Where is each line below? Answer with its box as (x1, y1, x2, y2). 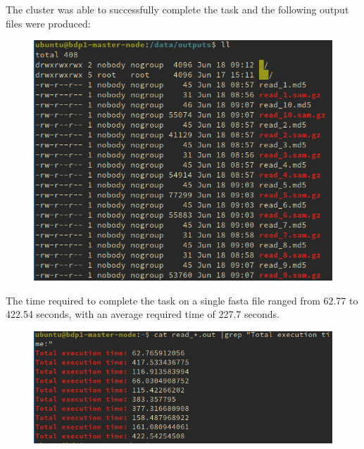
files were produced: (6, 16, 91, 30)
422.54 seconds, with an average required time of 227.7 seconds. (6, 307, 280, 321)
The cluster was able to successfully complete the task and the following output (6, 2, 349, 16)
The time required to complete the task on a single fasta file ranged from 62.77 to (6, 293, 358, 307)
